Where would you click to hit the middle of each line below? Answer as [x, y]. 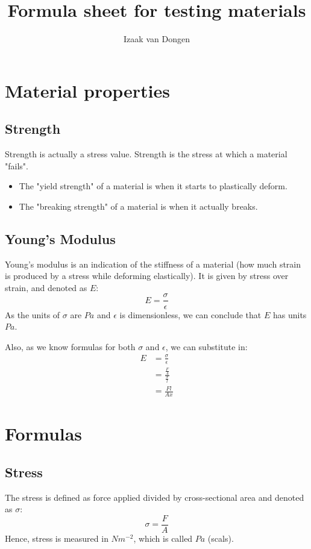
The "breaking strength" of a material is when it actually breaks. [138, 206]
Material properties [88, 90]
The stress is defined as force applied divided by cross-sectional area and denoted [155, 497]
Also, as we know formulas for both [70, 346]
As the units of [33, 314]
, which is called [163, 538]
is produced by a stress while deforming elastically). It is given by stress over [147, 276]
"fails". [17, 165]
